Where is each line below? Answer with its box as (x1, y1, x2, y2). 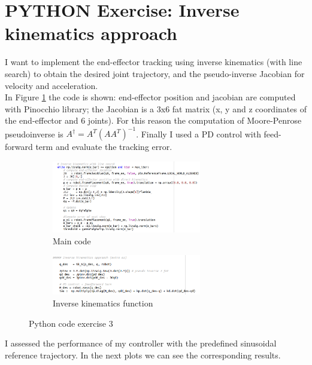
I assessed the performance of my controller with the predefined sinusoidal (5, 337, 277, 349)
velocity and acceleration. (5, 79, 98, 91)
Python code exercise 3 (29, 317, 113, 329)
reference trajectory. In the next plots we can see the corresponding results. (5, 348, 281, 361)
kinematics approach (5, 21, 178, 45)
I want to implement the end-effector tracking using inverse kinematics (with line (5, 56, 302, 68)
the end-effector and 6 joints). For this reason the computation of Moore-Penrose (5, 114, 302, 127)
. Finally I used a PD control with (136, 127, 261, 140)
